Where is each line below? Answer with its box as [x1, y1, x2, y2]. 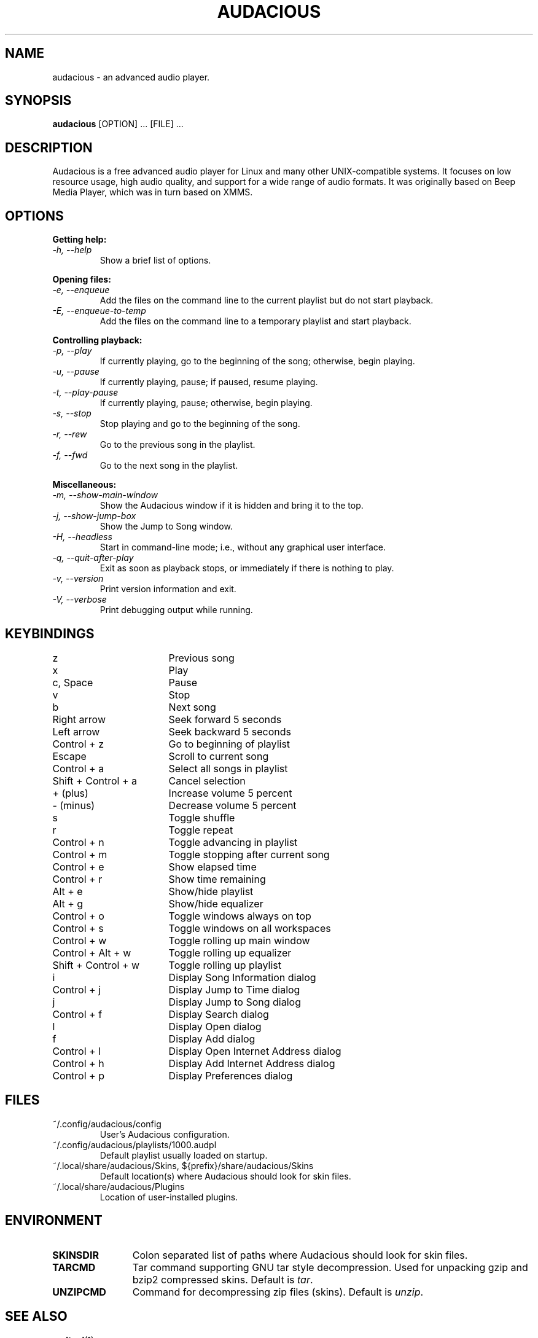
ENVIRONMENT [5, 1213, 103, 1229]
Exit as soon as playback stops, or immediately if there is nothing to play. [99, 563, 394, 574]
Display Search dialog [168, 1007, 269, 1020]
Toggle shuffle [168, 811, 235, 824]
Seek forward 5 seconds [168, 713, 282, 726]
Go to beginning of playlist [168, 737, 290, 750]
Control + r [52, 872, 103, 885]
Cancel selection [168, 774, 246, 787]
